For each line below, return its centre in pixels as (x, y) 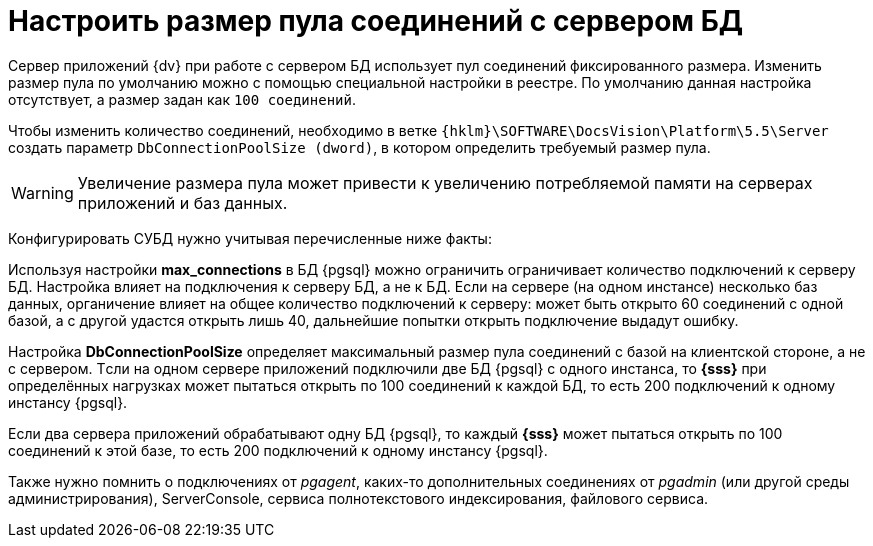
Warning (42, 192)
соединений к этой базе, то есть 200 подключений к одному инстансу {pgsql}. (278, 450)
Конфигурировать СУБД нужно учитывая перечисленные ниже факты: (250, 238)
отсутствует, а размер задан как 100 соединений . (182, 99)
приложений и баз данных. (182, 202)
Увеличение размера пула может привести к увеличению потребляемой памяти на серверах (445, 182)
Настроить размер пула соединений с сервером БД (376, 21)
